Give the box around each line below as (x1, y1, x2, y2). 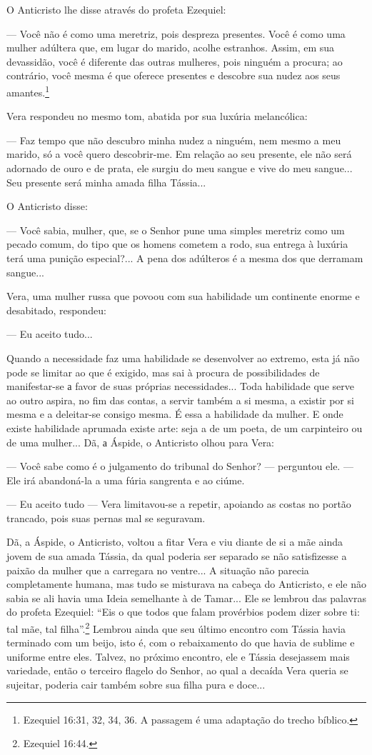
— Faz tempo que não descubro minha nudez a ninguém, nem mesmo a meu (6, 132, 341, 147)
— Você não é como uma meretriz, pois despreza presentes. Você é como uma (6, 26, 346, 41)
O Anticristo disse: (6, 199, 88, 214)
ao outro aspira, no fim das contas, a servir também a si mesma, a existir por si (6, 392, 354, 407)
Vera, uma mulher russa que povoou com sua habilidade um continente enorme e (6, 289, 360, 304)
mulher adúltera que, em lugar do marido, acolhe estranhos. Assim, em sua (6, 40, 335, 55)
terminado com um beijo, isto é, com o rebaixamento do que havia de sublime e (6, 635, 355, 650)
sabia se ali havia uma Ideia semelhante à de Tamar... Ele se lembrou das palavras (6, 590, 366, 605)
